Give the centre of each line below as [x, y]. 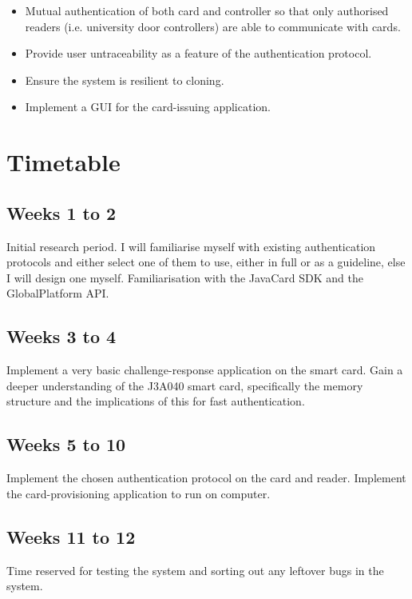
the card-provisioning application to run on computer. [139, 493]
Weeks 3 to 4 [61, 336]
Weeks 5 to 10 [66, 444]
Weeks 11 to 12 [71, 536]
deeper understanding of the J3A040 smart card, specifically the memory [185, 385]
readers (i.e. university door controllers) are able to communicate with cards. [213, 26]
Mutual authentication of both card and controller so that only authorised [207, 10]
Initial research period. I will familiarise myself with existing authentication [191, 246]
